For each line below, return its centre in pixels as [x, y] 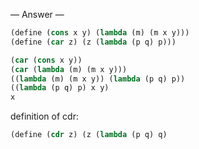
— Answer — [37, 14]
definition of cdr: [44, 116]
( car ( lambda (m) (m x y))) [69, 69]
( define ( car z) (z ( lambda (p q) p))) [93, 42]
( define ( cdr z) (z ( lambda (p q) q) [89, 135]
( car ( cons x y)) [46, 60]
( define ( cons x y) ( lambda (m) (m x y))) [100, 33]
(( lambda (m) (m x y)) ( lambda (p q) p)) [98, 79]
